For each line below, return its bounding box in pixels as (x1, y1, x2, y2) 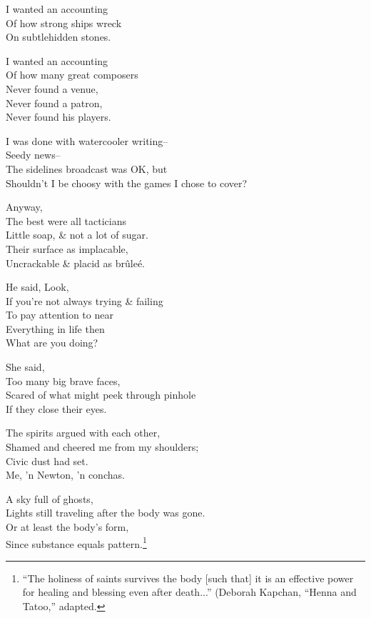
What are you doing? (6, 335, 98, 350)
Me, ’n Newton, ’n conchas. (6, 467, 125, 482)
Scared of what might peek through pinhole (6, 387, 196, 402)
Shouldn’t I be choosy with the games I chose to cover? (6, 175, 248, 190)
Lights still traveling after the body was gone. (6, 505, 205, 520)
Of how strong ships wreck (6, 15, 122, 30)
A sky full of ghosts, (6, 491, 93, 506)
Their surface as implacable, (6, 241, 128, 256)
